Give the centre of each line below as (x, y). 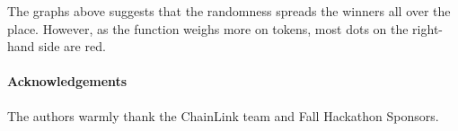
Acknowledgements (67, 81)
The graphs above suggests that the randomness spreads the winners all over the (229, 11)
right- (428, 28)
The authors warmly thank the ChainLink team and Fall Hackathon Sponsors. (223, 115)
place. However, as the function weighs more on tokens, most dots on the (208, 28)
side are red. (72, 46)
